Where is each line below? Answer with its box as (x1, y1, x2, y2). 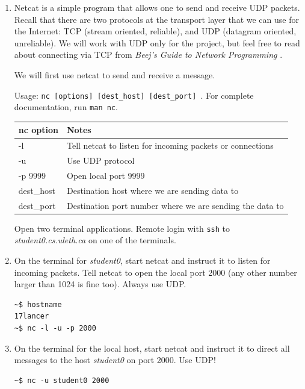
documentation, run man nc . (14, 101, 118, 113)
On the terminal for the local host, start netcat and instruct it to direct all (14, 341, 290, 354)
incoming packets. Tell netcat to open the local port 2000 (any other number (14, 266, 297, 278)
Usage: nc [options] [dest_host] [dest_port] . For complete (14, 89, 254, 101)
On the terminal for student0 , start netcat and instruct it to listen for (14, 254, 271, 266)
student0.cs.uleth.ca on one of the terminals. (14, 234, 176, 246)
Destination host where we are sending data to (66, 184, 239, 196)
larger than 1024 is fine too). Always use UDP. (14, 278, 186, 290)
